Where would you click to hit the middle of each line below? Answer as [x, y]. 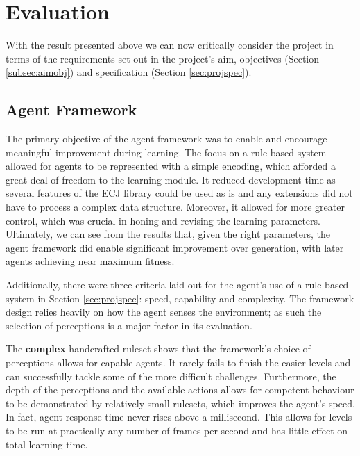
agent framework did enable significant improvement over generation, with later [175, 247]
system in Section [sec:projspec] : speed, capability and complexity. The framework [180, 298]
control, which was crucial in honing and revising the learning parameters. [163, 220]
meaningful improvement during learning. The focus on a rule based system [166, 152]
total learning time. [47, 444]
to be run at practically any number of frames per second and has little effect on [177, 430]
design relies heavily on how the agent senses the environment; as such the [164, 312]
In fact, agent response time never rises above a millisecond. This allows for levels [179, 417]
